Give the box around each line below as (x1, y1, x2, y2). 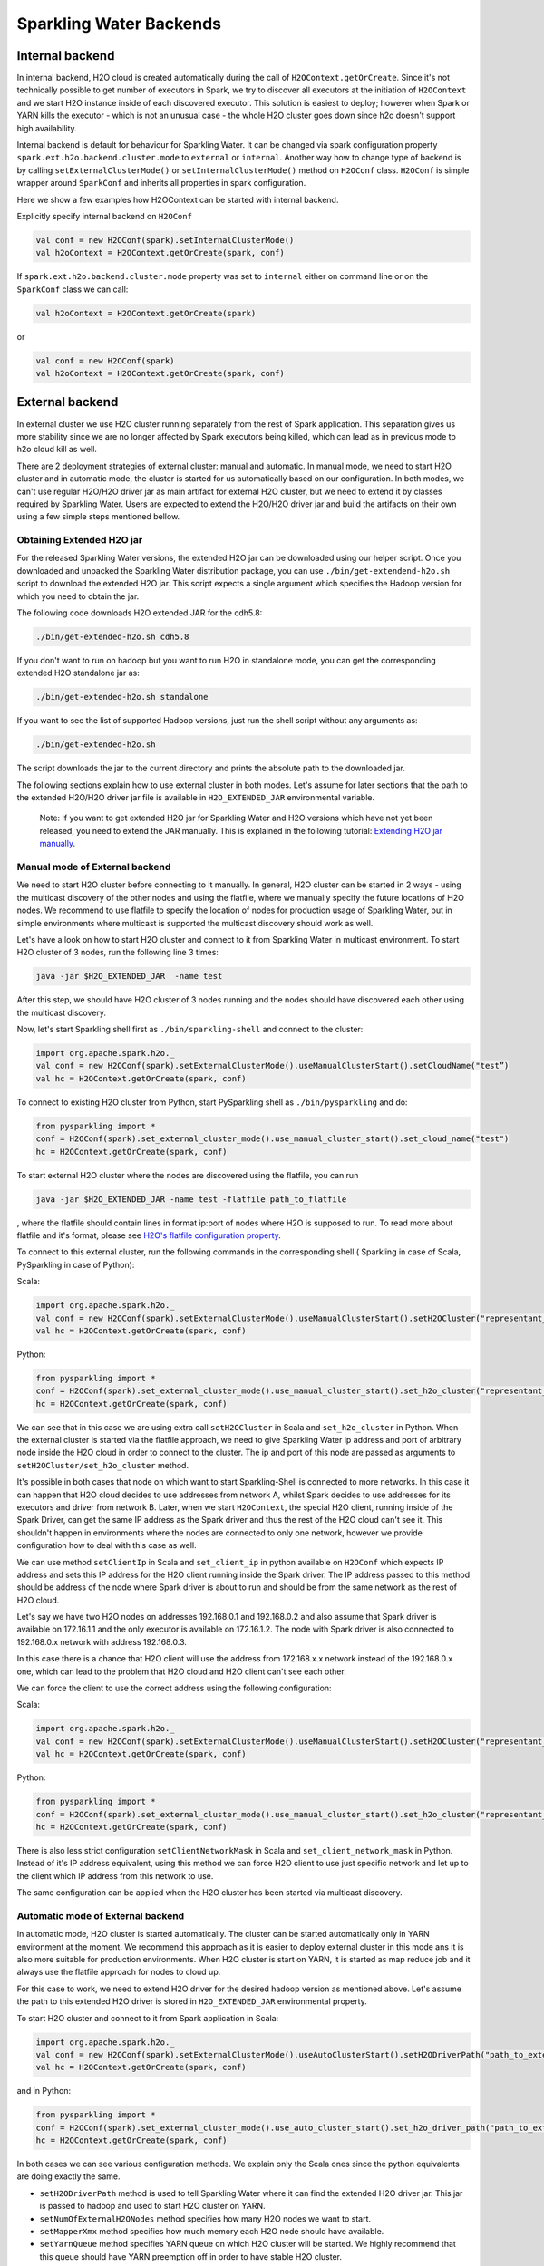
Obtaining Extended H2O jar (16, 534, 143, 547)
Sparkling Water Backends (16, 14, 222, 34)
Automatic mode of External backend (16, 1909, 185, 1922)
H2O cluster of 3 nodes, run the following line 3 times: (16, 947, 219, 958)
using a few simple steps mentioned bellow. (16, 511, 180, 522)
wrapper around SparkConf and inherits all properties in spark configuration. (16, 178, 306, 189)
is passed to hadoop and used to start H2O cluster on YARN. (39, 2201, 266, 2212)
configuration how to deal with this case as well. (16, 1540, 197, 1551)
